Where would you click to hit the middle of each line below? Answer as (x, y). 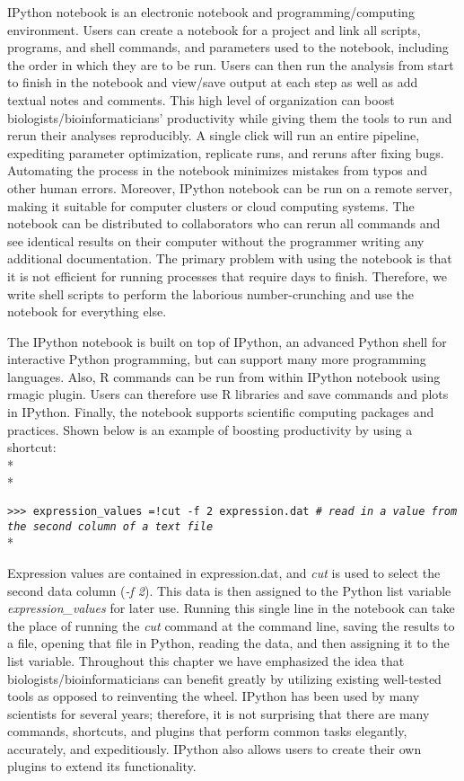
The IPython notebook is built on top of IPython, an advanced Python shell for (227, 341)
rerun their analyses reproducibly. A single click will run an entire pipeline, (214, 135)
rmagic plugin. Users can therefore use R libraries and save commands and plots (228, 394)
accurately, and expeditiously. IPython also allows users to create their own (214, 748)
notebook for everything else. (87, 311)
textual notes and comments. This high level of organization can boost (201, 99)
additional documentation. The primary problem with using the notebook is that (230, 258)
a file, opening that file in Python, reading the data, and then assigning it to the (228, 643)
